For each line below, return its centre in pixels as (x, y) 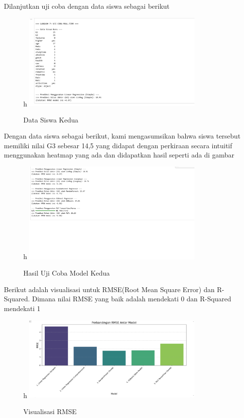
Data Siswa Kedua (51, 119)
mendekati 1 (22, 308)
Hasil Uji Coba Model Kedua (67, 273)
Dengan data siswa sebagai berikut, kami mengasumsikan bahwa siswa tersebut (122, 136)
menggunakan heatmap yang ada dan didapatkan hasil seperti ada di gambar (119, 155)
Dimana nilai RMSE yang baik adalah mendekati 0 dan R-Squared (132, 299)
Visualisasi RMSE (50, 411)
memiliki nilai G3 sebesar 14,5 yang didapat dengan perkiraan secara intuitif (118, 145)
